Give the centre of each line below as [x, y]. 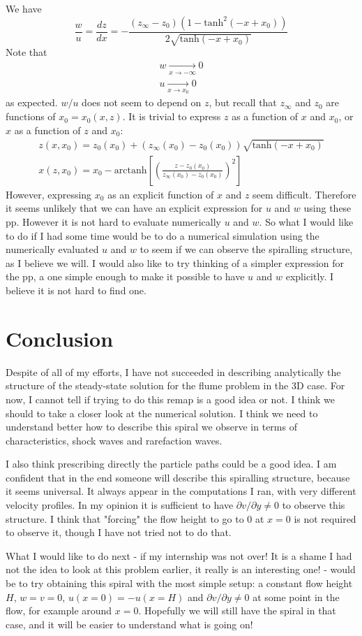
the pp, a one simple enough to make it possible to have [125, 276]
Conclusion [60, 338]
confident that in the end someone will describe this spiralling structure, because [178, 477]
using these [327, 208]
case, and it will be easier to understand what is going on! [129, 624]
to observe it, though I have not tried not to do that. [119, 532]
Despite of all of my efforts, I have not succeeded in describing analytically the [173, 371]
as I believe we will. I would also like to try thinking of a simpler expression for [175, 262]
